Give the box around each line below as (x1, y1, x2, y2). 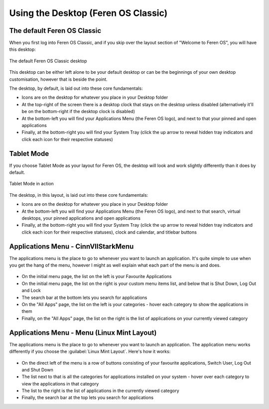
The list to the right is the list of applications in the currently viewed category (21, 388, 179, 394)
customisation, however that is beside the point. (9, 76, 108, 82)
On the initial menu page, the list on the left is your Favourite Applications (21, 273, 172, 279)
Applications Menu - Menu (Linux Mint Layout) (9, 328, 157, 337)
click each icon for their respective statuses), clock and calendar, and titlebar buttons (21, 229, 197, 235)
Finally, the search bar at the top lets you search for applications (21, 395, 154, 401)
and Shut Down (21, 367, 53, 373)
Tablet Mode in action (9, 181, 54, 187)
